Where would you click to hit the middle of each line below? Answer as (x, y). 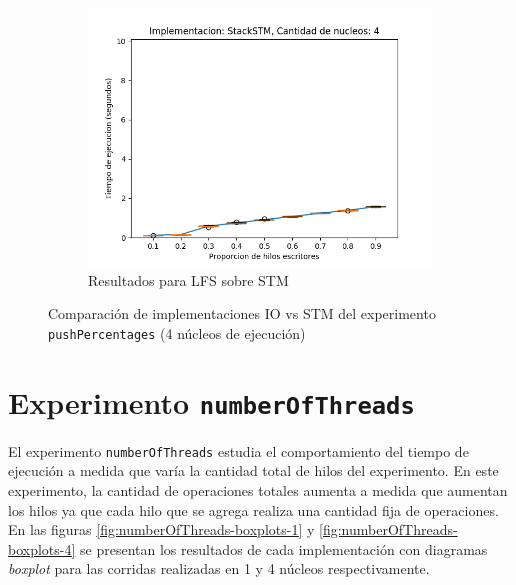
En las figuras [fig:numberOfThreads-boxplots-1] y (161, 529)
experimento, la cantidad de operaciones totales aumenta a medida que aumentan (258, 489)
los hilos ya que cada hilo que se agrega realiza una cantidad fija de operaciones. (253, 509)
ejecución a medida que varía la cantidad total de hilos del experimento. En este (253, 470)
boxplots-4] (42, 548)
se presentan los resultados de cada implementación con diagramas (284, 548)
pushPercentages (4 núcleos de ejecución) (177, 332)
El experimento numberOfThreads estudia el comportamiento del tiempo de (238, 450)
